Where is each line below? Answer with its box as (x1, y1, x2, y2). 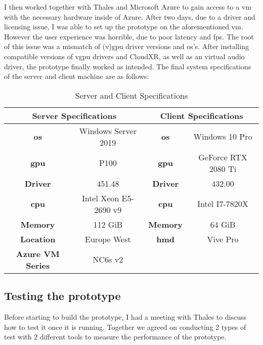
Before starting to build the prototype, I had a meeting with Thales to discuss (4, 311, 247, 322)
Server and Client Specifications (75, 89, 188, 101)
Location (20, 233, 56, 245)
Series (26, 259, 50, 271)
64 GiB (210, 218, 236, 230)
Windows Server (79, 124, 137, 137)
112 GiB (93, 218, 123, 230)
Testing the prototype (4, 288, 121, 304)
